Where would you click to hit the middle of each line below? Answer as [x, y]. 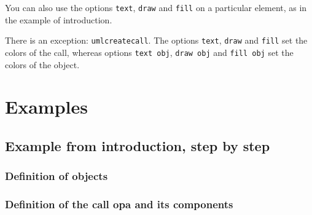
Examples [46, 107]
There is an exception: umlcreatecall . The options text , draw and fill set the [156, 40]
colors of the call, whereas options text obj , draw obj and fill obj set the [149, 52]
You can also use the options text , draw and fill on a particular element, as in [156, 7]
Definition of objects [57, 176]
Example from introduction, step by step [138, 145]
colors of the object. [42, 64]
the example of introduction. [59, 19]
